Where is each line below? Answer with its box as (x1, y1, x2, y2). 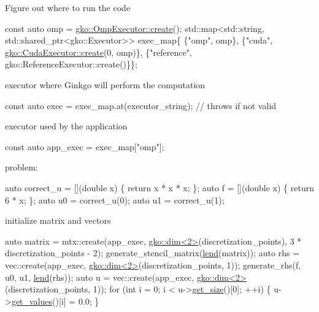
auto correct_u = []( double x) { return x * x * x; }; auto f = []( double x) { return (5, 181, 314, 194)
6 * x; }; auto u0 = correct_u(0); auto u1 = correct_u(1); (5, 193, 225, 206)
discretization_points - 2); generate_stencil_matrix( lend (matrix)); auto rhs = (5, 246, 300, 259)
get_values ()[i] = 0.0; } (11, 294, 99, 307)
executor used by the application (5, 120, 128, 132)
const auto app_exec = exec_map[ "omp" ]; (5, 140, 164, 153)
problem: (5, 161, 38, 173)
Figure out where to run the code (5, 1, 131, 13)
